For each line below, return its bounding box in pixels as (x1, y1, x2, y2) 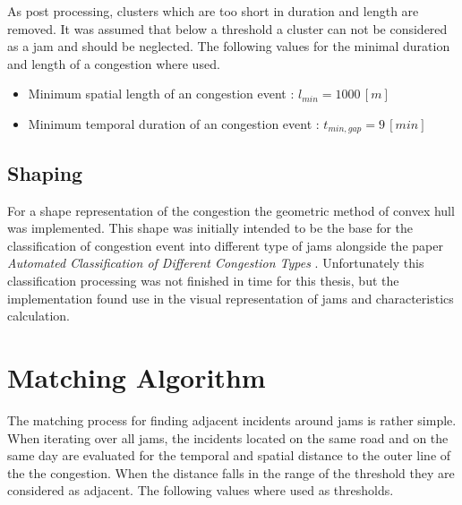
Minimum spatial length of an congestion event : (28, 84, 295, 103)
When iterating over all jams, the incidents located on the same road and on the (7, 428, 449, 447)
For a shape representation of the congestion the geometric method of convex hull (7, 201, 455, 219)
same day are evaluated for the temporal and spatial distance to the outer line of (7, 446, 451, 465)
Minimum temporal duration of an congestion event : (28, 114, 320, 133)
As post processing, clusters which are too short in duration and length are (7, 2, 419, 20)
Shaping (7, 158, 83, 186)
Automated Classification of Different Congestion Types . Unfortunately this (7, 253, 424, 272)
